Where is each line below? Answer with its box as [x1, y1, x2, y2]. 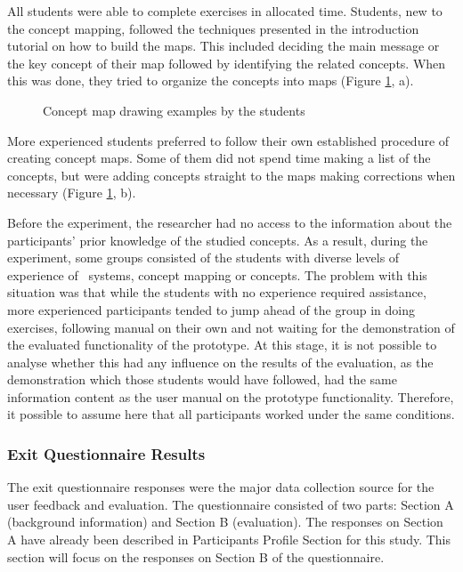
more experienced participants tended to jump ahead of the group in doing [7, 300, 415, 318]
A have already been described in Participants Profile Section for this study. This [7, 530, 451, 549]
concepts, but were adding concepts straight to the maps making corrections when [7, 165, 456, 184]
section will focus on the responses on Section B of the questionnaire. [7, 547, 385, 566]
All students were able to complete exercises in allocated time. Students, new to [7, 2, 443, 20]
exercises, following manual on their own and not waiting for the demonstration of [7, 318, 455, 336]
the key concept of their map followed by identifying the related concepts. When [7, 53, 446, 72]
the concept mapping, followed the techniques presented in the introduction [7, 19, 419, 37]
